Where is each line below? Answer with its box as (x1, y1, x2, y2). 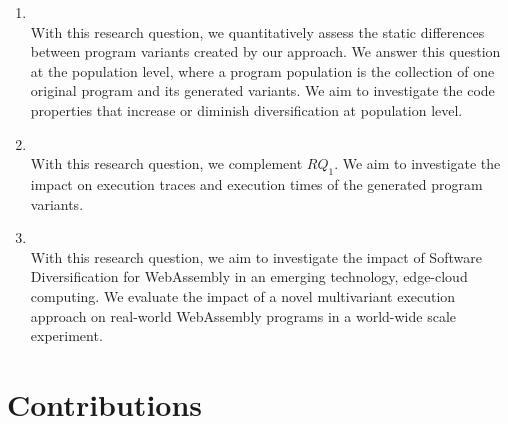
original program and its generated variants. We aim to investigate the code (30, 80, 495, 101)
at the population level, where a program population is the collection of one (30, 60, 495, 81)
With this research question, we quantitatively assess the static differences (30, 21, 485, 42)
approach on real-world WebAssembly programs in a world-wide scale (30, 305, 456, 326)
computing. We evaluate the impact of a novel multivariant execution (30, 285, 456, 306)
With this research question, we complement (30, 153, 303, 174)
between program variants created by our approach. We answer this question (30, 41, 501, 62)
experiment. (30, 325, 103, 346)
